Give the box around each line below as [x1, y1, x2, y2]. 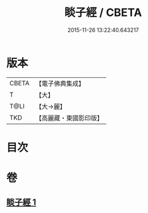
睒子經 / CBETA [64, 6, 142, 20]
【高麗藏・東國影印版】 [35, 114, 103, 122]
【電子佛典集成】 [35, 79, 85, 88]
